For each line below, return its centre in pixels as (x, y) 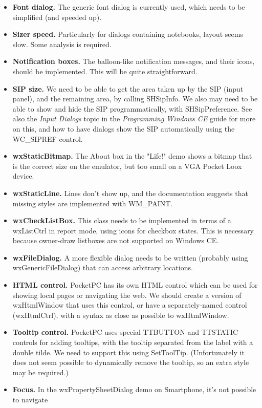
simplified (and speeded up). (57, 17)
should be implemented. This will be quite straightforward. (105, 71)
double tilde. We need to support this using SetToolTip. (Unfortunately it (128, 352)
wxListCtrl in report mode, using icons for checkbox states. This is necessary (133, 230)
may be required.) (40, 372)
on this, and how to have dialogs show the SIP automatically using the (124, 128)
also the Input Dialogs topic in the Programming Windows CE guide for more (134, 119)
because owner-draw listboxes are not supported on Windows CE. (116, 240)
